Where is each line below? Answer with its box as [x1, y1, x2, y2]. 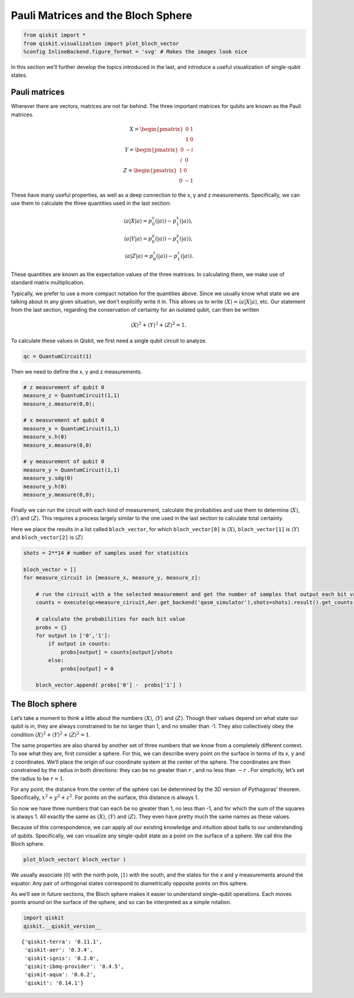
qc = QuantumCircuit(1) [23, 353, 93, 359]
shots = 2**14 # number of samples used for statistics [23, 549, 189, 557]
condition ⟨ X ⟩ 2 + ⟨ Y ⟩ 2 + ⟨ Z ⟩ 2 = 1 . [11, 730, 91, 738]
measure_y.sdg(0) [23, 475, 74, 482]
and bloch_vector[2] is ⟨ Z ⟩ [11, 534, 84, 541]
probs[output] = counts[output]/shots [60, 649, 173, 655]
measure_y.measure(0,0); [23, 491, 96, 498]
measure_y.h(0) [23, 483, 67, 490]
